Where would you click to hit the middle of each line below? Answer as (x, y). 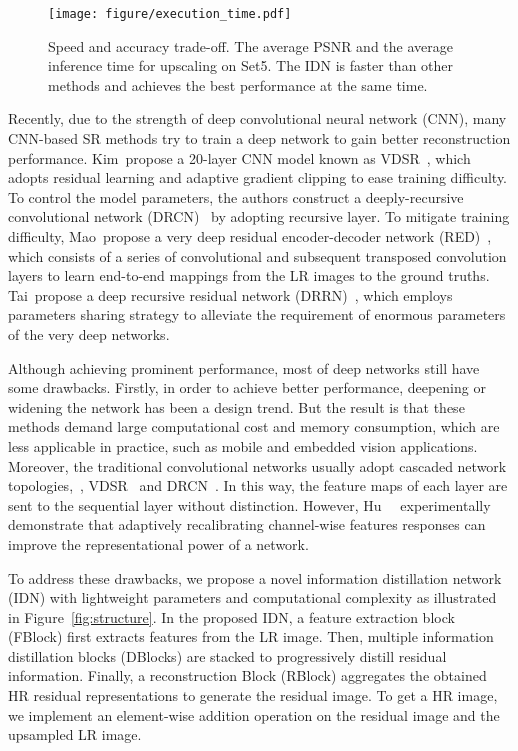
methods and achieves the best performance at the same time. (238, 84)
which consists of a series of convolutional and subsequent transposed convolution (257, 255)
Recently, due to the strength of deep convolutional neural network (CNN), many (257, 118)
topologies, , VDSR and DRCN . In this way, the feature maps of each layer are (258, 485)
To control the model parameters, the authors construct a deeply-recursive (236, 196)
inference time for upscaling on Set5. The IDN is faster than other (251, 65)
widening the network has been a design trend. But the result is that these (236, 406)
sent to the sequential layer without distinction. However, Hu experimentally (249, 504)
